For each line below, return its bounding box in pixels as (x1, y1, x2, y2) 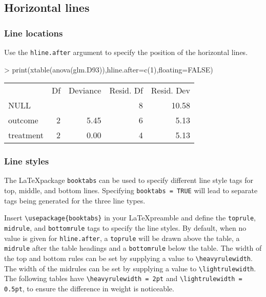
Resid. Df (109, 84, 143, 97)
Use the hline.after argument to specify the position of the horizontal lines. (4, 47, 248, 57)
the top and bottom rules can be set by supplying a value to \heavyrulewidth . (4, 253, 253, 263)
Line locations (4, 26, 63, 39)
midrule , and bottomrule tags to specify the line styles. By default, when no (4, 222, 247, 233)
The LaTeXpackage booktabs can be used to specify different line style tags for (4, 175, 253, 185)
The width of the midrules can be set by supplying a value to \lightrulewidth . (4, 263, 256, 273)
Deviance (69, 84, 101, 97)
